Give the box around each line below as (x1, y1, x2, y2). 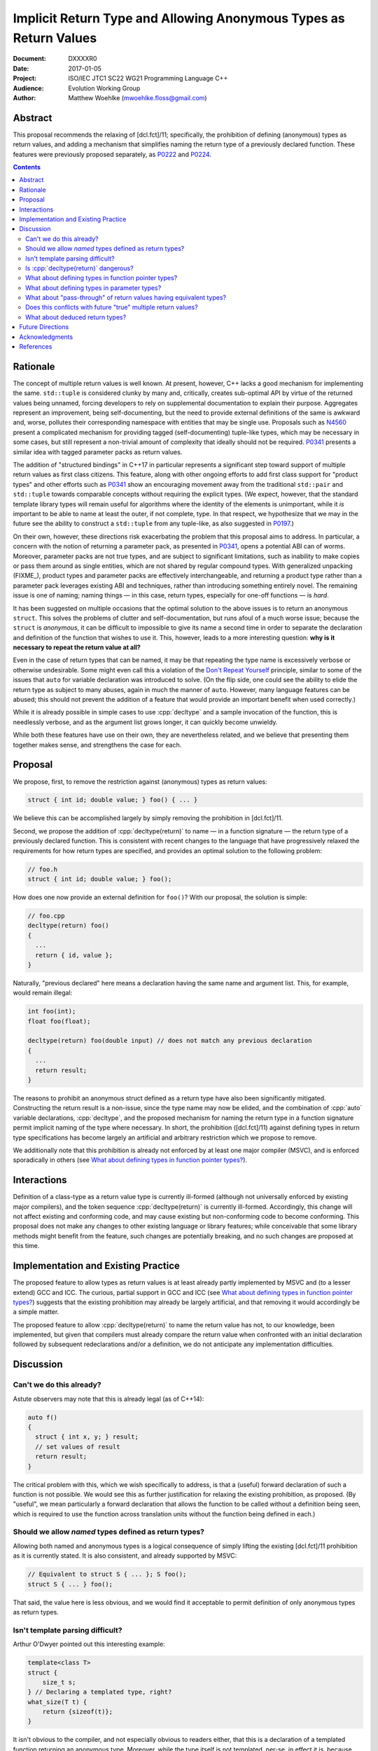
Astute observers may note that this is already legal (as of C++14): (13, 1394, 204, 1403)
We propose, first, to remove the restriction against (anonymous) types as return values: (13, 777, 267, 786)
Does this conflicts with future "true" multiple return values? (25, 303, 199, 312)
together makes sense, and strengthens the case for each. (13, 740, 182, 749)
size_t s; (42, 1678, 76, 1686)
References (19, 342, 52, 351)
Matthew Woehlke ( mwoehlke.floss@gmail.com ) (68, 93, 207, 102)
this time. (13, 1242, 40, 1250)
